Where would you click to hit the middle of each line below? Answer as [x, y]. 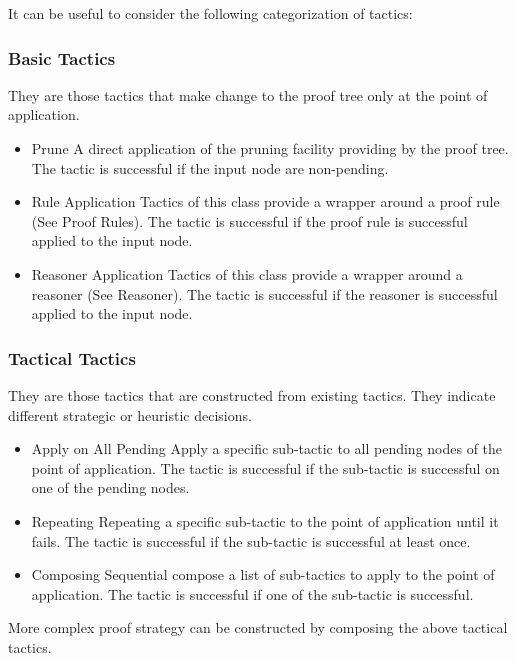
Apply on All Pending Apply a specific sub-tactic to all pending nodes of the [267, 448]
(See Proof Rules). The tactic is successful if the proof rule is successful [249, 220]
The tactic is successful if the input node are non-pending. [210, 167]
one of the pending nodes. [110, 487]
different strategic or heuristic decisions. [130, 414]
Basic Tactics [62, 57]
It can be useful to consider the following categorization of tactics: [210, 13]
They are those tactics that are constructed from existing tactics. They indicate [252, 394]
